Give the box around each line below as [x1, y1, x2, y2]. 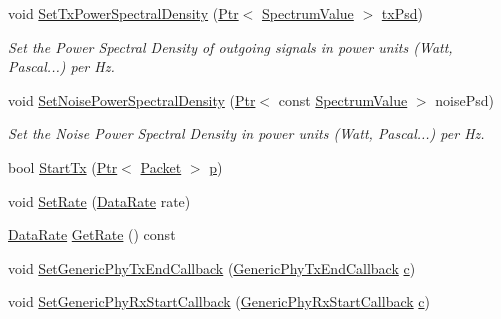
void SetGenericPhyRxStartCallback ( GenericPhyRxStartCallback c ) [8, 291, 430, 312]
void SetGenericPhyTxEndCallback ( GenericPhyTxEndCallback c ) [8, 257, 416, 278]
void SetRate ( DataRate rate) [8, 190, 191, 211]
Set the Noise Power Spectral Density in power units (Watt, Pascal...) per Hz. [8, 123, 485, 144]
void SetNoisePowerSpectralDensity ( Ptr [8, 89, 256, 110]
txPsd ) [381, 3, 423, 23]
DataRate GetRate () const [8, 224, 176, 245]
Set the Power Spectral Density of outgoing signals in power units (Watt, [8, 36, 453, 57]
